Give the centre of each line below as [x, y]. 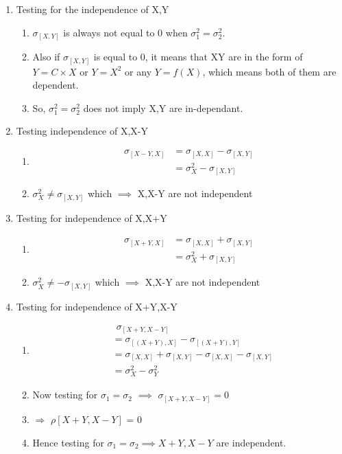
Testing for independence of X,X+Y [91, 217]
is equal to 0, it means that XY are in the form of [198, 57]
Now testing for [65, 395]
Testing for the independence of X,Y [93, 9]
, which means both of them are [269, 71]
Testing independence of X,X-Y [82, 131]
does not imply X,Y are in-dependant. [163, 107]
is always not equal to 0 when [125, 32]
